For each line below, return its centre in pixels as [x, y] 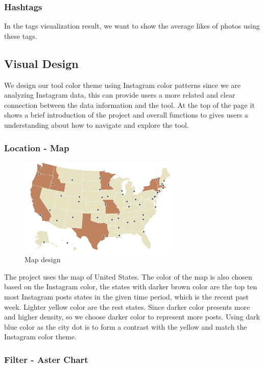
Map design [43, 259]
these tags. [21, 36]
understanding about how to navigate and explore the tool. [97, 124]
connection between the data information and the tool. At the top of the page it [129, 105]
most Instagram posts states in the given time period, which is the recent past [127, 297]
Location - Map [37, 147]
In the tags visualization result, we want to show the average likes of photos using [132, 26]
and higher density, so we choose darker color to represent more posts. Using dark [132, 317]
